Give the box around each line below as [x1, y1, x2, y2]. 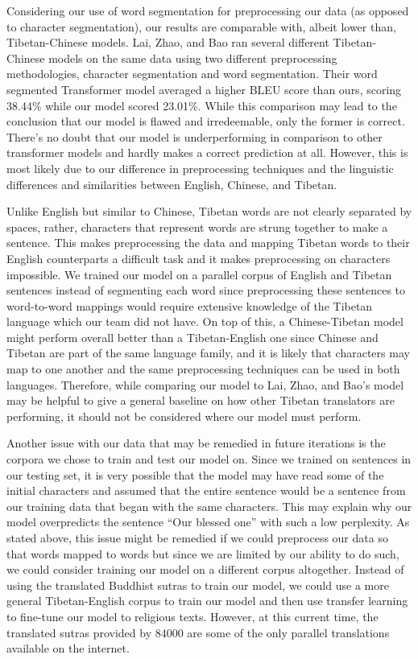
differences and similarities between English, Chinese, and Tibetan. [6, 175, 337, 192]
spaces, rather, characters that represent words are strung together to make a [6, 218, 388, 235]
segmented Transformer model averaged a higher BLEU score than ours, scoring [6, 80, 402, 97]
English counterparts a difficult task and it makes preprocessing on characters [6, 249, 391, 266]
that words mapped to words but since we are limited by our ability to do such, [6, 545, 399, 562]
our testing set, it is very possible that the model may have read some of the [6, 466, 384, 483]
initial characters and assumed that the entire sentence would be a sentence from [6, 482, 406, 499]
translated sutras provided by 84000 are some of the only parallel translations [6, 624, 390, 640]
